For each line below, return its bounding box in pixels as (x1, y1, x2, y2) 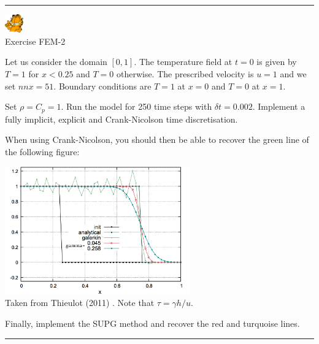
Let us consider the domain (5, 55, 107, 68)
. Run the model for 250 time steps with (61, 100, 212, 113)
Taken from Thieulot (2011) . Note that (5, 296, 155, 309)
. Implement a (252, 100, 306, 113)
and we (280, 67, 307, 80)
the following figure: (5, 145, 80, 158)
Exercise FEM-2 (5, 34, 66, 47)
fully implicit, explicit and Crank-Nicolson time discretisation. (5, 112, 238, 125)
